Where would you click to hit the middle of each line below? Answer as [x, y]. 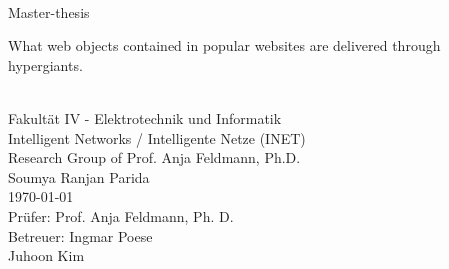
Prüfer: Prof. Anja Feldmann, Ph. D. [121, 215]
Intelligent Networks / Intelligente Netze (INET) [157, 137]
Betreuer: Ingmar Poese [80, 235]
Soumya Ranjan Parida [79, 176]
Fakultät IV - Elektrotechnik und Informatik [145, 117]
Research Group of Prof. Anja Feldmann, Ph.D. [154, 157]
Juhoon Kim [46, 255]
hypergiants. [45, 64]
